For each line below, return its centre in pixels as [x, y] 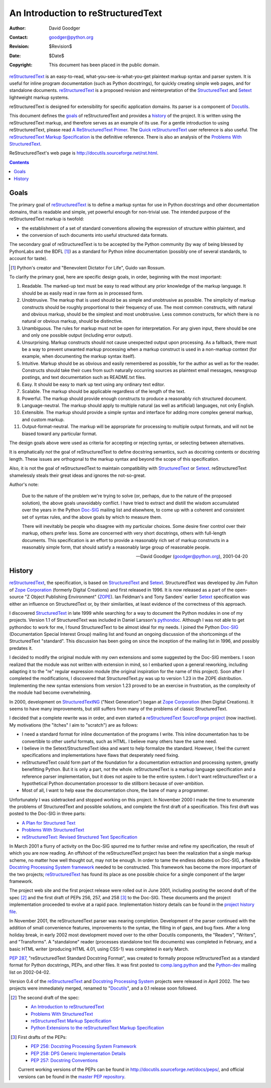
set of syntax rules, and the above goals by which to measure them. [92, 517]
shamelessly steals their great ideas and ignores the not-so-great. [78, 475]
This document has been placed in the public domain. [104, 65]
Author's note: [24, 484]
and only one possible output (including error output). [77, 335]
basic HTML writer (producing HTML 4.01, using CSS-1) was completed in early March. [99, 949]
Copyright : [21, 65]
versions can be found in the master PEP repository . [72, 1076]
